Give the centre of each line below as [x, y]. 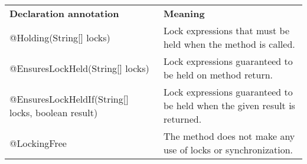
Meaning [184, 13]
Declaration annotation [64, 13]
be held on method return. [218, 75]
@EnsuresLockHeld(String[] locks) [79, 68]
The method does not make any [229, 136]
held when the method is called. [229, 44]
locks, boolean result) [54, 112]
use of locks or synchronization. [228, 150]
